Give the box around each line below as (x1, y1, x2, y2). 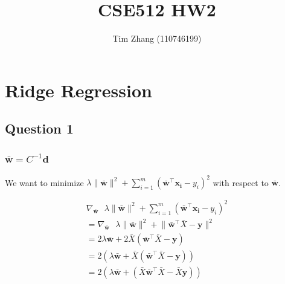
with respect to (213, 176, 269, 189)
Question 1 (5, 119, 74, 138)
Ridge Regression (5, 77, 152, 102)
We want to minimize (5, 176, 84, 189)
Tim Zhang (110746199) (112, 32, 202, 45)
